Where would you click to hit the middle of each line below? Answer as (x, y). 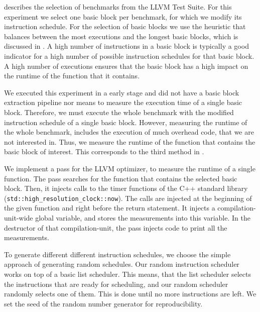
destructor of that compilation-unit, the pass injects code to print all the (116, 227)
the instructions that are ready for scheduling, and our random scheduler (116, 284)
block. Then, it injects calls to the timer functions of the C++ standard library (126, 188)
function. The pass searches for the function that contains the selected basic (121, 178)
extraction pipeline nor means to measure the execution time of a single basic (123, 102)
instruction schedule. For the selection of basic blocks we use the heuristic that (125, 26)
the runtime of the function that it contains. (72, 76)
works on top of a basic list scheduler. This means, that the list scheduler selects (127, 274)
